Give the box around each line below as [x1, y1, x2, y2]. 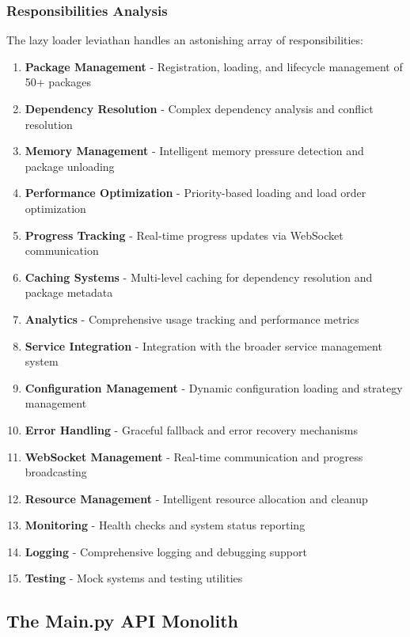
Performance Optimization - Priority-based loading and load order [25, 184, 366, 201]
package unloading [25, 157, 115, 174]
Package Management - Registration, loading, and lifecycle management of [25, 58, 403, 74]
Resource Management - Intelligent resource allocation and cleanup [25, 490, 368, 506]
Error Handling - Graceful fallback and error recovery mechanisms [25, 421, 358, 438]
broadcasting [25, 464, 87, 480]
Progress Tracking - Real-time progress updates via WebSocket [25, 226, 344, 243]
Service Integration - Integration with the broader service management [25, 337, 382, 354]
